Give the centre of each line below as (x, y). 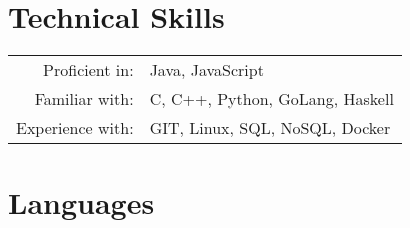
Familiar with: (84, 99)
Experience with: (75, 128)
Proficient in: (88, 70)
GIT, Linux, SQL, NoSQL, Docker (270, 128)
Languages (81, 202)
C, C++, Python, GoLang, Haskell (271, 99)
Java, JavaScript (206, 70)
